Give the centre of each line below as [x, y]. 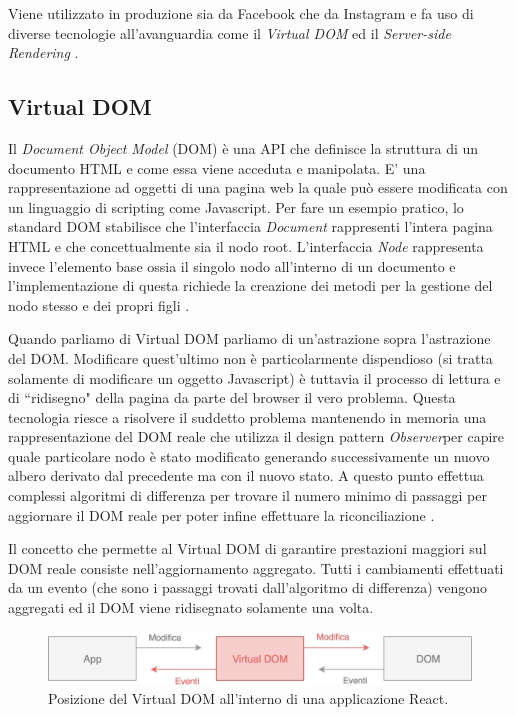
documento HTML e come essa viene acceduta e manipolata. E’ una [217, 167]
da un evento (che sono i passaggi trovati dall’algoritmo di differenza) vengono [248, 587]
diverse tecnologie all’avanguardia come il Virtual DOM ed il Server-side [229, 32]
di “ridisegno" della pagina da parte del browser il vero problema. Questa [232, 397]
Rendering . [43, 52]
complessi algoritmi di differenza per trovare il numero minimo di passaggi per [247, 495]
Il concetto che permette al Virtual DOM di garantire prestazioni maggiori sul [247, 548]
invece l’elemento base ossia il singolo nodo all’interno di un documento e [232, 265]
